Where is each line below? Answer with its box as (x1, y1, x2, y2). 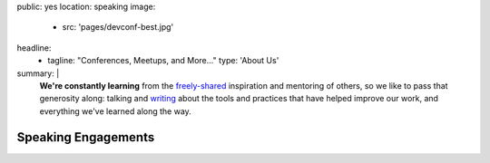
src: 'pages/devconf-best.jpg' (62, 22, 174, 33)
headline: (16, 42, 52, 53)
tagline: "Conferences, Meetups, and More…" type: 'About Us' (47, 55, 279, 66)
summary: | (16, 68, 60, 79)
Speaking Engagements (16, 129, 155, 145)
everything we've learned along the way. (39, 105, 192, 117)
